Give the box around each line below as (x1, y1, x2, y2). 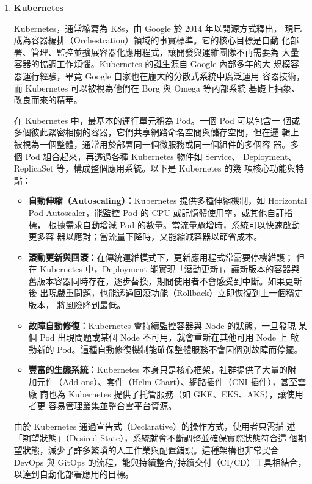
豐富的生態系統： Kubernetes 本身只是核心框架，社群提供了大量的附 (28, 363, 296, 376)
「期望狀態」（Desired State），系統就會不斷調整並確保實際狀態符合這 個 (13, 432, 298, 444)
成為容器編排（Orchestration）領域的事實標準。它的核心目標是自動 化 (13, 34, 291, 46)
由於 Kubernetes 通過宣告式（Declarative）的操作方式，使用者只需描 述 (13, 419, 296, 432)
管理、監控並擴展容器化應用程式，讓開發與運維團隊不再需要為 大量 (31, 45, 299, 58)
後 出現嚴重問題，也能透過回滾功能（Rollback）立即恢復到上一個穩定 (28, 286, 303, 299)
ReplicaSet (13, 162, 54, 175)
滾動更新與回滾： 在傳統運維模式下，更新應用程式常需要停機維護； (28, 250, 294, 263)
